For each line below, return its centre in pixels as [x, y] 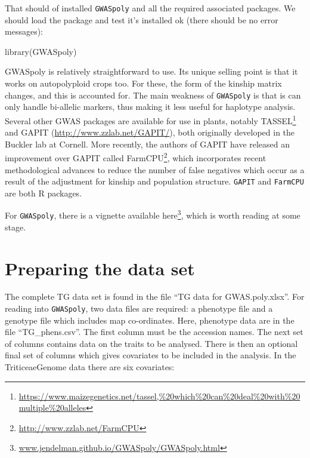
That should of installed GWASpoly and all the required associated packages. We [150, 8]
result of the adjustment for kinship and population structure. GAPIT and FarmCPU [154, 181]
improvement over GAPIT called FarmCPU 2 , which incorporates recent [136, 157]
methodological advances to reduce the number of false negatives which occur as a [155, 169]
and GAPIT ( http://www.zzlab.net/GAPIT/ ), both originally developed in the [150, 132]
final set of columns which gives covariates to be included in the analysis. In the [151, 355]
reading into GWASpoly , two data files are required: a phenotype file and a [139, 308]
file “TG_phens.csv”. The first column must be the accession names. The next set [154, 332]
